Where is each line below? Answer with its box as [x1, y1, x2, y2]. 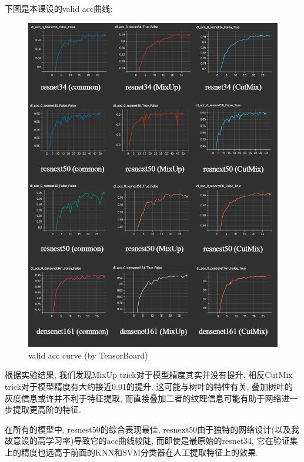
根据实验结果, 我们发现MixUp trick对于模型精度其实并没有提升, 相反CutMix [5, 369, 293, 381]
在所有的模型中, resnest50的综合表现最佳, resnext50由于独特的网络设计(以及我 [5, 423, 299, 435]
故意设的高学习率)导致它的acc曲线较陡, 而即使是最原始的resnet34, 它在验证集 [5, 434, 298, 447]
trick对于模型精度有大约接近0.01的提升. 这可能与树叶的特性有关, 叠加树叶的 [5, 380, 293, 393]
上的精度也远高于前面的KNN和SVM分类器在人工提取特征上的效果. [5, 446, 258, 458]
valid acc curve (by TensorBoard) [28, 349, 148, 361]
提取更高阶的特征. [12, 403, 81, 416]
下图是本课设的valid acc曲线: [5, 2, 113, 14]
